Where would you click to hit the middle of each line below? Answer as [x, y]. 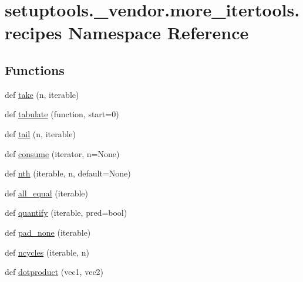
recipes [33, 33]
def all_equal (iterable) [47, 193]
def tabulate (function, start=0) [62, 114]
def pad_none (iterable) [48, 232]
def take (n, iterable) [42, 94]
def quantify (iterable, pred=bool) [66, 213]
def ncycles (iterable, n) [47, 252]
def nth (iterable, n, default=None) [68, 173]
